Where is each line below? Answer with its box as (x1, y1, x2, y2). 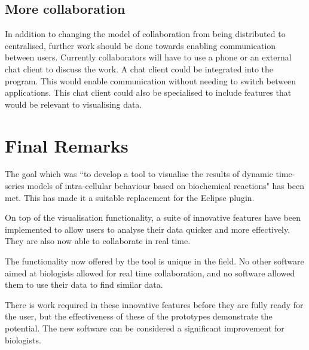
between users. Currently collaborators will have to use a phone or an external (5, 51, 292, 63)
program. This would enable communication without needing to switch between (5, 74, 296, 87)
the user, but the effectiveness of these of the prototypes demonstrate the (5, 310, 273, 322)
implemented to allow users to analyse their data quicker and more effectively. (5, 223, 290, 235)
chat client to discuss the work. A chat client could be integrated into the (5, 62, 274, 75)
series (5, 179, 25, 192)
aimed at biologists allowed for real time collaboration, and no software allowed (5, 266, 295, 279)
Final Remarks (5, 133, 129, 157)
